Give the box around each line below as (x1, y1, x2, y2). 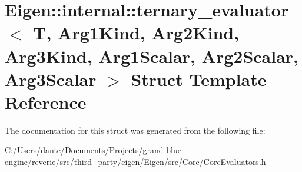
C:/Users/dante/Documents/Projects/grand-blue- (5, 144, 184, 156)
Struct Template (131, 67, 267, 91)
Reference (5, 90, 87, 114)
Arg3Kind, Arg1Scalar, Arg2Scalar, (5, 44, 299, 68)
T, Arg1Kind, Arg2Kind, (33, 21, 240, 45)
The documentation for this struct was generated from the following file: (5, 124, 266, 136)
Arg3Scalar (5, 67, 97, 91)
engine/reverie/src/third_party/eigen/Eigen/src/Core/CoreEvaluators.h (5, 156, 266, 168)
